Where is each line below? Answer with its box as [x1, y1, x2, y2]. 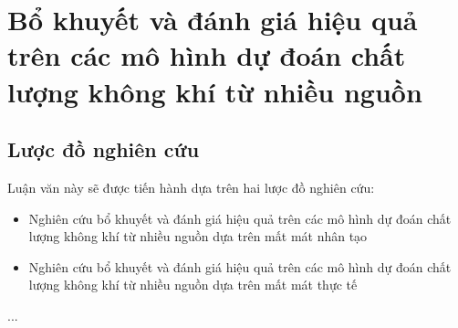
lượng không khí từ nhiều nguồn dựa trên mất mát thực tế [28, 275, 358, 294]
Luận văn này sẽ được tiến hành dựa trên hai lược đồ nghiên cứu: [7, 177, 375, 196]
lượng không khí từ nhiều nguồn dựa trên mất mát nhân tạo [28, 227, 368, 246]
